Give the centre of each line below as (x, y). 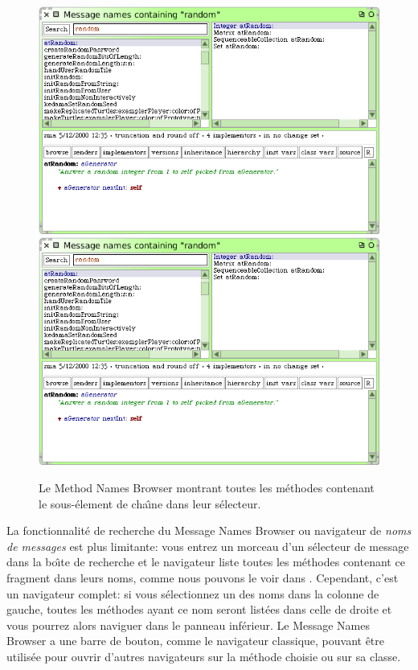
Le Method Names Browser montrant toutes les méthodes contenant (207, 487)
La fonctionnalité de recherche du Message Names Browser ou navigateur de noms (209, 530)
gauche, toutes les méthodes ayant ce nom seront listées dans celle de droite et (199, 609)
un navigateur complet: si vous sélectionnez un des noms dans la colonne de (193, 593)
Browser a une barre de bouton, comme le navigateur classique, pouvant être (196, 641)
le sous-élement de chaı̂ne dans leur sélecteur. (150, 503)
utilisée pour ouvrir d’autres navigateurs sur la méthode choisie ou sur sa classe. (204, 656)
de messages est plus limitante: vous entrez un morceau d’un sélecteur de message (208, 546)
